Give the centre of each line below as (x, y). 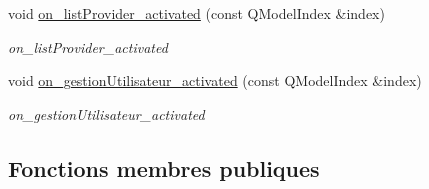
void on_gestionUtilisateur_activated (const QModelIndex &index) (215, 80)
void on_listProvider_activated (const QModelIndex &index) (196, 13)
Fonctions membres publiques (164, 167)
